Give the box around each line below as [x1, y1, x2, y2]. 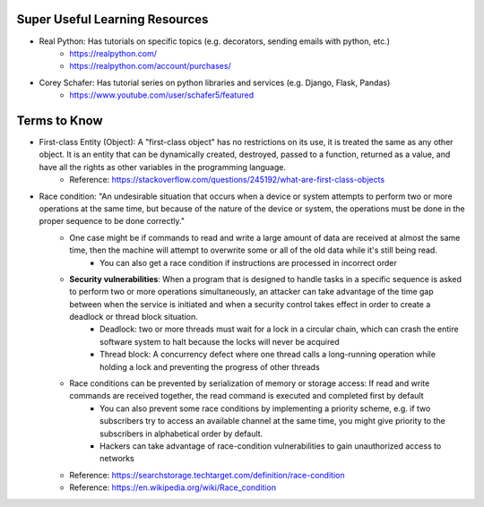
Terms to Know [16, 113, 103, 128]
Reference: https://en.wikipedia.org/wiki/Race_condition [69, 482, 277, 493]
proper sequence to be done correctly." [39, 216, 186, 227]
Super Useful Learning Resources [16, 12, 209, 27]
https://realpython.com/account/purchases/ [69, 61, 232, 72]
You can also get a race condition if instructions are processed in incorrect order [99, 257, 398, 268]
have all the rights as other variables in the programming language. [39, 161, 287, 172]
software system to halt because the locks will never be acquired [99, 336, 340, 347]
